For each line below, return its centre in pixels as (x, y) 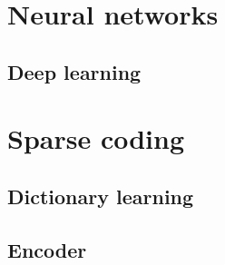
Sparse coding (96, 138)
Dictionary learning (101, 196)
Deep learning (74, 71)
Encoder (47, 249)
